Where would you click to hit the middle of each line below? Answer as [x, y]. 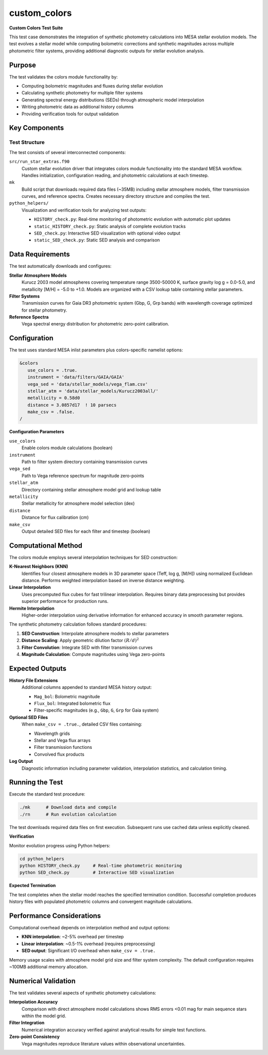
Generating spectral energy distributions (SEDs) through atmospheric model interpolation [113, 100]
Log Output [21, 761]
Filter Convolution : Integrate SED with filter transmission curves [87, 647]
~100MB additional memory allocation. [48, 967]
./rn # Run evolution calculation [68, 814]
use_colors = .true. [53, 370]
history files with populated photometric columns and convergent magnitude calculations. [101, 901]
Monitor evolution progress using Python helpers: [60, 845]
